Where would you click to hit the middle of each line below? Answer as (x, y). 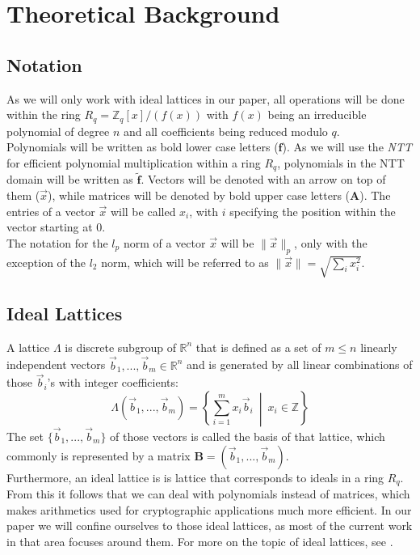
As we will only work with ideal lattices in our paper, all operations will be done (206, 98)
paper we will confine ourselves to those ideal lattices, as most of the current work (210, 525)
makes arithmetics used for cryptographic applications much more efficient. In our (209, 509)
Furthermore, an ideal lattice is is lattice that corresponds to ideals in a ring (195, 477)
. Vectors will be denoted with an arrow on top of (263, 179)
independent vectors (56, 364)
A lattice (28, 347)
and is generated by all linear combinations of (300, 364)
